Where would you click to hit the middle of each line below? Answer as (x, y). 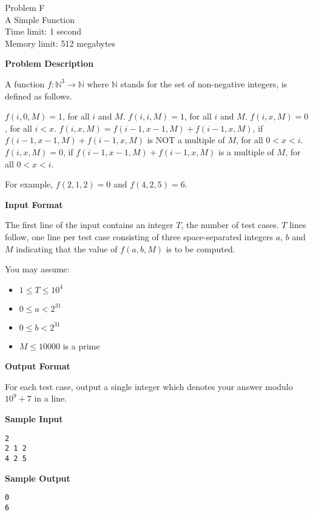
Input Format (34, 204)
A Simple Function (40, 19)
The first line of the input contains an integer (89, 225)
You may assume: (37, 269)
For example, (29, 184)
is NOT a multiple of (186, 140)
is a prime (81, 345)
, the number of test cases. (230, 225)
